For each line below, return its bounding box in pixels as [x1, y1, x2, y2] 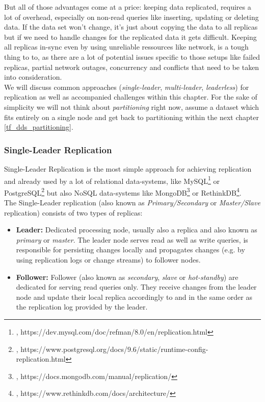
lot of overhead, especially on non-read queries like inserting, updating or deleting [4, 11, 259, 22]
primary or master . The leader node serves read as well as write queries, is [16, 234, 248, 245]
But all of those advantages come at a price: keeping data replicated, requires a [4, 2, 251, 12]
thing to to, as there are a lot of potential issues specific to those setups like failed [4, 51, 260, 62]
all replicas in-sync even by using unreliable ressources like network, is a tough [4, 41, 249, 52]
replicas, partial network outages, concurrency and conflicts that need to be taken [4, 61, 259, 72]
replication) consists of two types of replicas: [4, 207, 143, 218]
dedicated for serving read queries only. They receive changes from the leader [16, 281, 257, 292]
